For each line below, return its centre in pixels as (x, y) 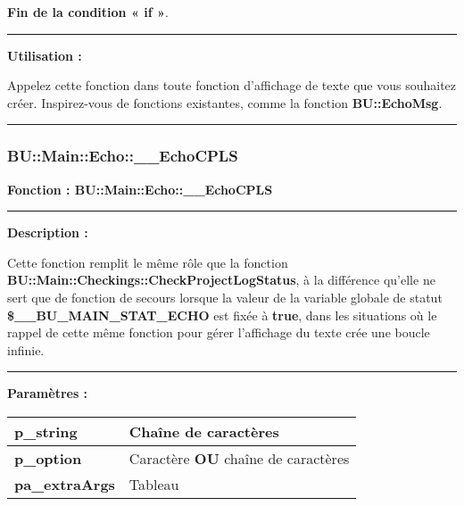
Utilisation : (45, 55)
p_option (48, 458)
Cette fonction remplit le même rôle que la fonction (148, 262)
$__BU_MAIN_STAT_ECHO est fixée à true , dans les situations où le (222, 315)
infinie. (26, 349)
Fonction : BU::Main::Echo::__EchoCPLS (140, 189)
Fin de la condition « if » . (88, 12)
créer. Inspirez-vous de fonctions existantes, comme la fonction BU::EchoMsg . (225, 102)
